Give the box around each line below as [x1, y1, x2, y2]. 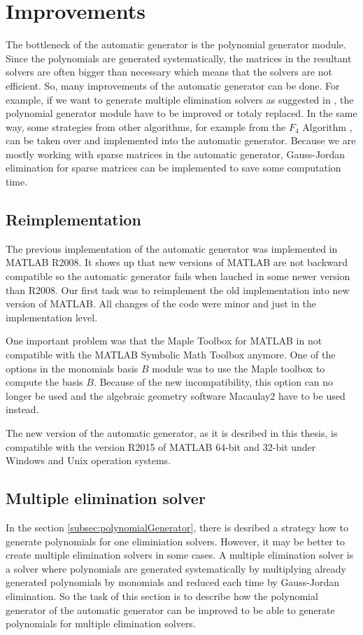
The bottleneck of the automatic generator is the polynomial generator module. [6, 37, 346, 52]
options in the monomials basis [6, 361, 138, 375]
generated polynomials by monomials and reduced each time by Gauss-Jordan [6, 575, 340, 589]
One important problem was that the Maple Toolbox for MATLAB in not [6, 333, 322, 348]
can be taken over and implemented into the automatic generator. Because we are [6, 133, 356, 148]
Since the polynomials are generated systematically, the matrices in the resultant [6, 50, 352, 65]
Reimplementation [6, 209, 141, 230]
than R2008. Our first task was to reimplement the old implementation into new [6, 282, 350, 297]
